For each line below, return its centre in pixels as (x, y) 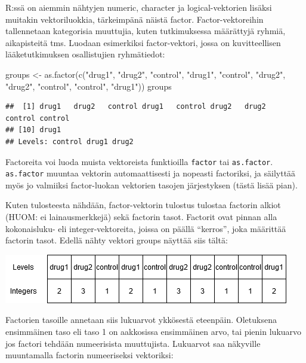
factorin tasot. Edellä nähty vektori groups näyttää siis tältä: (117, 240)
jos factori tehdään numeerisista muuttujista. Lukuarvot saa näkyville (133, 343)
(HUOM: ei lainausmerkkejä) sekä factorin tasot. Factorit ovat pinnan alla (141, 217)
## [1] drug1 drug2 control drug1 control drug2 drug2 (136, 107)
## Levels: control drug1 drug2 (69, 141)
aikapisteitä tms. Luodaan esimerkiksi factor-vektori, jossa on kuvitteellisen (143, 42)
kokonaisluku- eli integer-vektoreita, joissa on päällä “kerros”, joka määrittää (146, 228)
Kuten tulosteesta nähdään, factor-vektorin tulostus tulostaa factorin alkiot (143, 205)
